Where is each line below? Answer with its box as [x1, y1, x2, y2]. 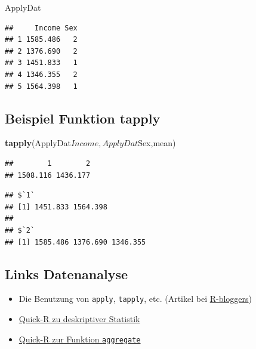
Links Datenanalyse [5, 264, 128, 283]
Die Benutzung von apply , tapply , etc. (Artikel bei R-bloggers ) [18, 292, 252, 305]
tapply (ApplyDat [5, 137, 71, 149]
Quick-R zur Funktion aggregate [18, 332, 141, 345]
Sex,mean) [138, 137, 176, 149]
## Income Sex [5, 23, 78, 32]
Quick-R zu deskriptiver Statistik [18, 312, 140, 325]
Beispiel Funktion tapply [5, 109, 161, 127]
